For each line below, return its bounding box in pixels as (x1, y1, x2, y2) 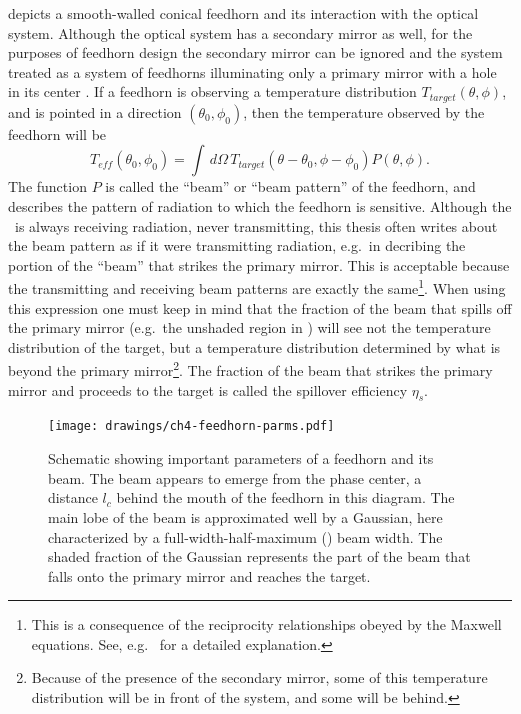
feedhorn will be (8, 123, 107, 144)
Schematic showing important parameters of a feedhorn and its (48, 448, 434, 469)
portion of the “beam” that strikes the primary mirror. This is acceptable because (8, 254, 510, 275)
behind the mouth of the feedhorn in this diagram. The (116, 487, 455, 508)
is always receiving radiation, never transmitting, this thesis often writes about (14, 215, 498, 236)
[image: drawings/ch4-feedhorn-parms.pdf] (48, 419, 335, 434)
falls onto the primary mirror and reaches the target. (48, 565, 371, 586)
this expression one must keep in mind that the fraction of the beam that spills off (8, 297, 512, 318)
